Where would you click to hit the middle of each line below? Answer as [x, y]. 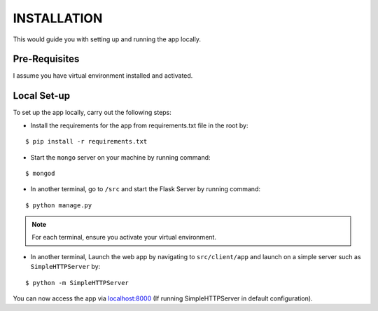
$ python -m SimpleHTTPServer [77, 283]
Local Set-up [41, 96]
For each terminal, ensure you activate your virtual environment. [124, 237]
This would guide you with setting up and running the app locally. [107, 39]
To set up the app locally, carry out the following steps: [92, 113]
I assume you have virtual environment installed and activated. [103, 76]
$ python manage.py [59, 205]
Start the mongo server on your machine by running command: [120, 157]
